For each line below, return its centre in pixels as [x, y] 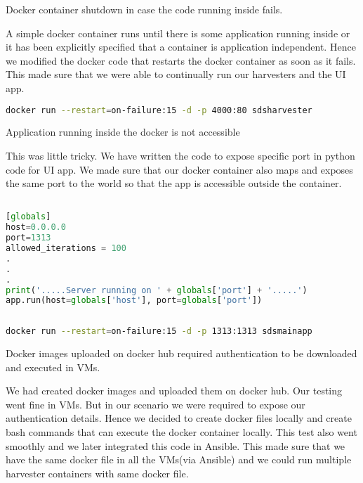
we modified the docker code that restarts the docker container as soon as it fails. [181, 60]
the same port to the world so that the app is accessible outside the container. [174, 183]
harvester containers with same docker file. [97, 473]
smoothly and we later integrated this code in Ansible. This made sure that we [176, 445]
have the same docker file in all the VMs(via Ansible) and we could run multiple [179, 459]
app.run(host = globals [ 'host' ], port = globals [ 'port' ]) [134, 301]
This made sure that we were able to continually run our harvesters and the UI [176, 74]
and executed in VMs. [53, 367]
